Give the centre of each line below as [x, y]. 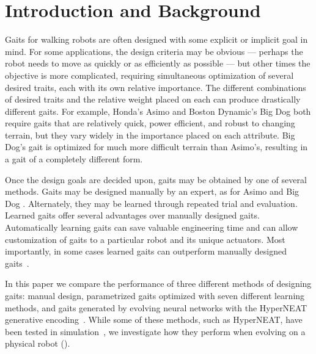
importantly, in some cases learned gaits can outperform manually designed [146, 251]
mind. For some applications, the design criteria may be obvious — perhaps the [154, 51]
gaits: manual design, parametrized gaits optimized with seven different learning [155, 295]
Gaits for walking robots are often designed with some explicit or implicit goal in [156, 39]
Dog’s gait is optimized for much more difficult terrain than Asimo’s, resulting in [156, 147]
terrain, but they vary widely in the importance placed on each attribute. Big [150, 135]
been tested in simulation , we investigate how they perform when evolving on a [155, 331]
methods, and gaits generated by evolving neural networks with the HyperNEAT [156, 307]
